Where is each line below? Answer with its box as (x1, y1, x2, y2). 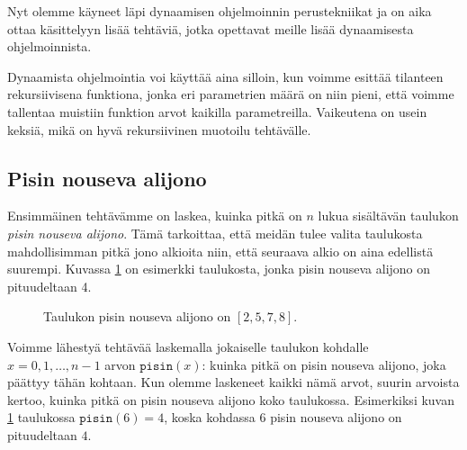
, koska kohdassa (164, 408, 256, 427)
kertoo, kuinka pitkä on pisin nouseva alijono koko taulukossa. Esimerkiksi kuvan (7, 390, 455, 409)
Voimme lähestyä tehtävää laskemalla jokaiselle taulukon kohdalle (7, 337, 369, 355)
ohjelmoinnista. (7, 37, 92, 56)
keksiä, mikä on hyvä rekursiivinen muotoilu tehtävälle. (7, 120, 311, 139)
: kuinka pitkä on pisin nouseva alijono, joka (202, 355, 446, 373)
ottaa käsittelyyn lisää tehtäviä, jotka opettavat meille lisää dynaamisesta (7, 19, 414, 38)
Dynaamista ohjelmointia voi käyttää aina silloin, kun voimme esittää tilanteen (7, 67, 444, 85)
